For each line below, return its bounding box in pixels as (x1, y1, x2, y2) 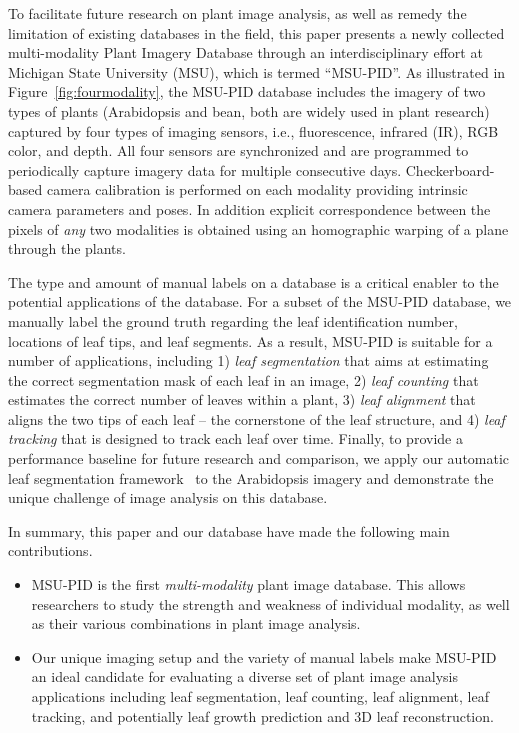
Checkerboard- (405, 159, 495, 180)
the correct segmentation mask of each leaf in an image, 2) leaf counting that (8, 369, 479, 390)
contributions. (8, 540, 93, 561)
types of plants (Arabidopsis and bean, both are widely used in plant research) (8, 100, 490, 121)
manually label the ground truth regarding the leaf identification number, (8, 310, 458, 331)
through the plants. (8, 238, 126, 259)
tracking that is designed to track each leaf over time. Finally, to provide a (8, 428, 463, 449)
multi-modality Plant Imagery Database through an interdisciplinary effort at (8, 42, 483, 63)
